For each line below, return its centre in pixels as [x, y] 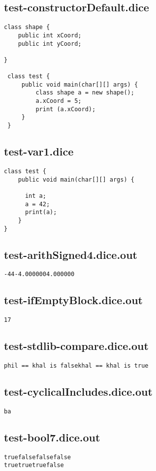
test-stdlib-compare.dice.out [76, 346]
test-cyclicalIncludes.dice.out [78, 392]
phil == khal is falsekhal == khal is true [76, 366]
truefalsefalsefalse [38, 457]
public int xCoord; [50, 35]
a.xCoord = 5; [59, 101]
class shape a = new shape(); [85, 93]
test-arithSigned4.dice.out [71, 254]
